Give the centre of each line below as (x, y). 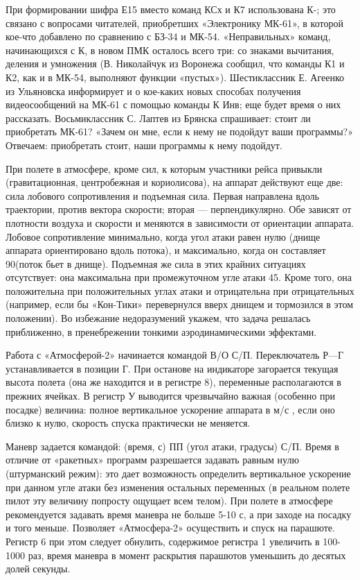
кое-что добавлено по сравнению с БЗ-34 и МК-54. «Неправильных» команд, (168, 36)
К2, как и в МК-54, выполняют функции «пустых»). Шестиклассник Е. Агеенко (175, 77)
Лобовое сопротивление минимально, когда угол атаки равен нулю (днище (163, 236)
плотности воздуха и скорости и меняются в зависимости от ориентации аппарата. (180, 222)
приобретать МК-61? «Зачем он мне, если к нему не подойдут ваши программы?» (179, 131)
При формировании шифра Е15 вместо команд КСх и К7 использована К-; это (171, 9)
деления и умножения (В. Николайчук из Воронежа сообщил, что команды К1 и (175, 63)
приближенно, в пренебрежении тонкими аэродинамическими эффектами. (161, 331)
